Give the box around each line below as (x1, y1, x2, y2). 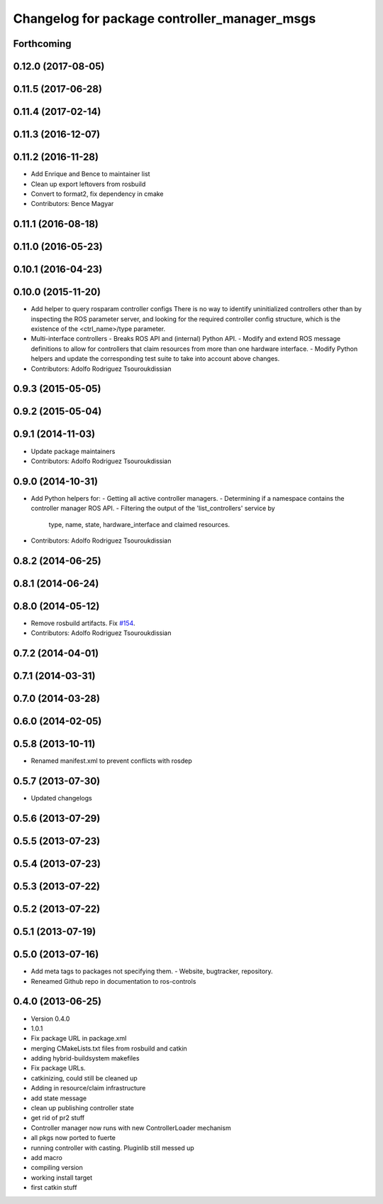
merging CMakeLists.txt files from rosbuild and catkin (30, 1044, 187, 1053)
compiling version (30, 1164, 83, 1172)
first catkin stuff (30, 1183, 77, 1192)
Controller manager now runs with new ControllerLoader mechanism (30, 1123, 231, 1132)
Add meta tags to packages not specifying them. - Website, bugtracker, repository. (30, 967, 273, 976)
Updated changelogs (30, 794, 92, 803)
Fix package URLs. (30, 1064, 86, 1073)
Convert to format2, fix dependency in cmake (30, 189, 164, 198)
